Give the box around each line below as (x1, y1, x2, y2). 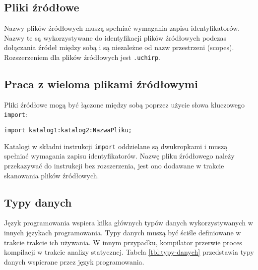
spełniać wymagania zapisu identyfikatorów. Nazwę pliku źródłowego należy (4, 151, 235, 161)
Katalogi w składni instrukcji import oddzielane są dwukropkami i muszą (4, 141, 228, 151)
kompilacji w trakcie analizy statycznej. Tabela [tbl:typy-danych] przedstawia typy (4, 247, 254, 257)
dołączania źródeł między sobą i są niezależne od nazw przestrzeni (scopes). (4, 42, 234, 53)
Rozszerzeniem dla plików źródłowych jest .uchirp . (4, 52, 161, 62)
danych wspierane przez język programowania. (4, 256, 144, 267)
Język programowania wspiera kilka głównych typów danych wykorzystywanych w (4, 217, 253, 228)
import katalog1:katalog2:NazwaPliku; (4, 127, 132, 134)
